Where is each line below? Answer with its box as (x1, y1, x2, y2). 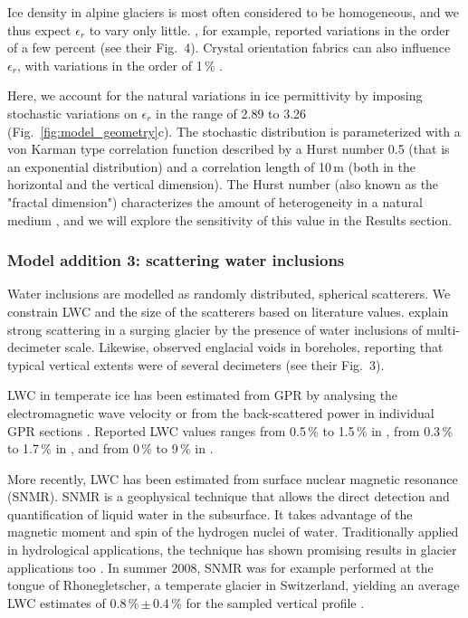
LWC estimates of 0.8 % (7, 593, 139, 612)
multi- (426, 319, 461, 338)
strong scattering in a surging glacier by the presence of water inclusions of (7, 319, 423, 338)
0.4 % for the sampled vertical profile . (152, 593, 365, 612)
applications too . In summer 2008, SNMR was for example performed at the (7, 557, 434, 576)
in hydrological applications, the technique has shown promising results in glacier (7, 540, 457, 559)
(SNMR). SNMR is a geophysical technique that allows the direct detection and (7, 487, 450, 506)
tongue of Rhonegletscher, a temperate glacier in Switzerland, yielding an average (7, 575, 460, 594)
